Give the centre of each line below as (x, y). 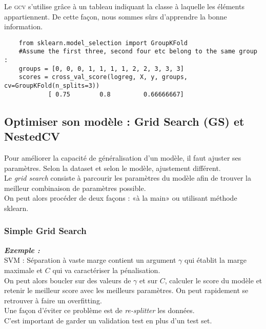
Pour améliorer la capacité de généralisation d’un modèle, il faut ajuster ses (123, 157)
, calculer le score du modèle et (213, 280)
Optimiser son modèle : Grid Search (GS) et (124, 121)
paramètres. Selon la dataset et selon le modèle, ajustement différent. (112, 168)
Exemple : (22, 250)
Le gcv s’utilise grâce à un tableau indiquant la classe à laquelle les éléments (124, 6)
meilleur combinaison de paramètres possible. (75, 188)
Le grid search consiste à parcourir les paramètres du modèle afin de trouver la (128, 178)
